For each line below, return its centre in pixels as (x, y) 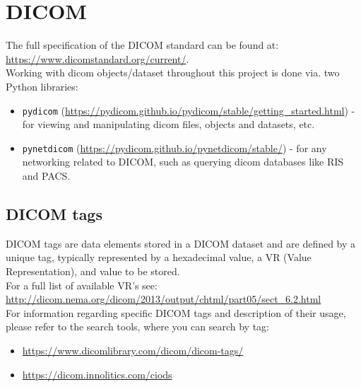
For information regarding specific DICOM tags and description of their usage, (176, 312)
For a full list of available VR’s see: (82, 285)
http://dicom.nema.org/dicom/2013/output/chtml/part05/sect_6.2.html (164, 299)
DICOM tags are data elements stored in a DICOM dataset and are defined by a (181, 243)
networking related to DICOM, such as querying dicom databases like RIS (183, 162)
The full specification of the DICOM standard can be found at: (142, 45)
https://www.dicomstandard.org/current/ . (97, 58)
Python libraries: (42, 86)
